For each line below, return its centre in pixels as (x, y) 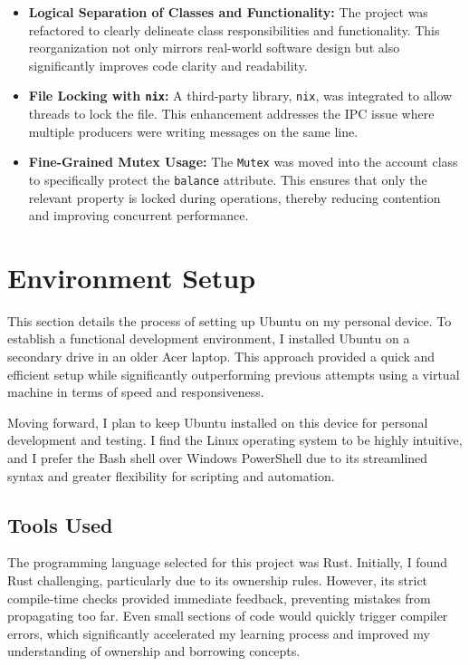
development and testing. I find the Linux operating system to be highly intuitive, (235, 440)
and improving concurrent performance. (139, 215)
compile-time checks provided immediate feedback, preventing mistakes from (219, 598)
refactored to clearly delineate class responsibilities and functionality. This (234, 29)
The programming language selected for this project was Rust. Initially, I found (228, 562)
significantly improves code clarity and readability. (168, 65)
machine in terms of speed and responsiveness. (136, 392)
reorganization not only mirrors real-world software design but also (214, 48)
